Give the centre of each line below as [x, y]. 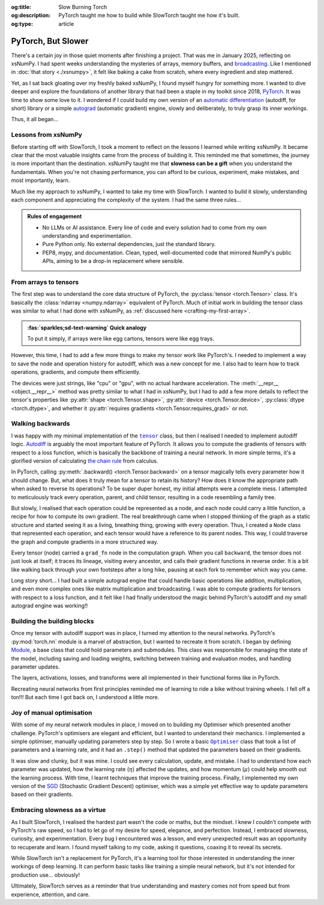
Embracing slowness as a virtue [58, 810]
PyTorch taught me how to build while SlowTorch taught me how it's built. [149, 16]
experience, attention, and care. [50, 894]
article [66, 23]
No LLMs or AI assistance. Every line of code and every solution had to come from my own [154, 227]
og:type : [22, 23]
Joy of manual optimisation [52, 712]
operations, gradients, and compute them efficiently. [76, 372]
